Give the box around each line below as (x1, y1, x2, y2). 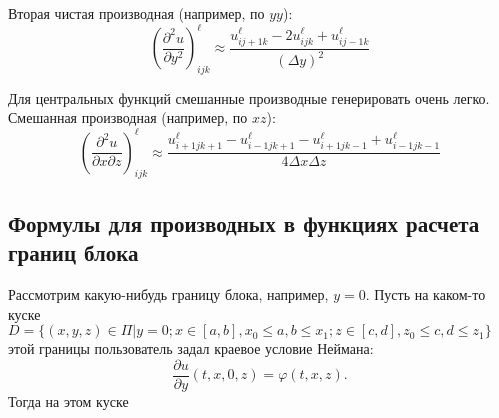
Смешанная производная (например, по (8, 107, 248, 128)
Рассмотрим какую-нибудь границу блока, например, (8, 283, 329, 304)
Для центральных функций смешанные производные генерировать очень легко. (8, 87, 490, 108)
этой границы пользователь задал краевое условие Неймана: (8, 338, 374, 359)
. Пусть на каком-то (365, 283, 486, 304)
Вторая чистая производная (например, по (8, 3, 265, 23)
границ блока (8, 237, 139, 268)
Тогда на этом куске (8, 390, 129, 411)
